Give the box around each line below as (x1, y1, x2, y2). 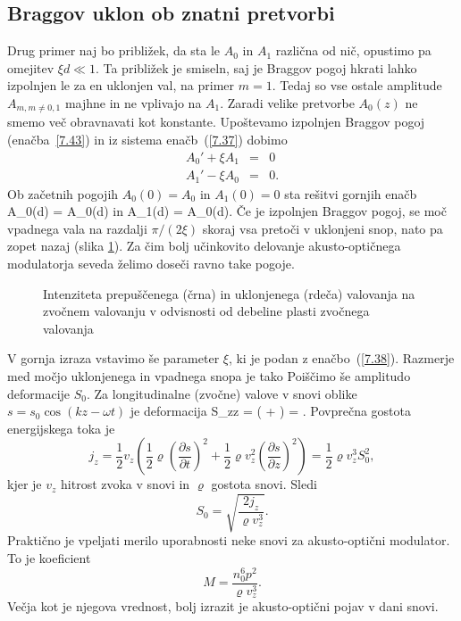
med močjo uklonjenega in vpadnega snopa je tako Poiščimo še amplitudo (7, 366, 411, 385)
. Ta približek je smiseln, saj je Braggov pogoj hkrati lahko (95, 58, 417, 77)
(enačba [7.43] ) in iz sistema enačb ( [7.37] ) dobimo (7, 130, 288, 149)
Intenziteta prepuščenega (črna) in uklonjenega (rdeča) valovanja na (43, 284, 415, 302)
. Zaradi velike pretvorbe (220, 93, 355, 112)
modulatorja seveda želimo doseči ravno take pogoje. (7, 253, 295, 272)
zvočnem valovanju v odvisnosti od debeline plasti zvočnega (43, 302, 370, 320)
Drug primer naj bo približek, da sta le (7, 41, 221, 60)
